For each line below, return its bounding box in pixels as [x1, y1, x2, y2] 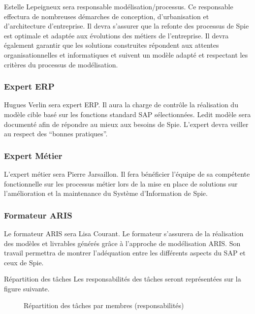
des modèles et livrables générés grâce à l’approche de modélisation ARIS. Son [4, 238, 241, 248]
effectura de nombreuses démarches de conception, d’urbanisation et [4, 11, 209, 21]
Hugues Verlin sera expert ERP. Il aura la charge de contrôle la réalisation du [4, 99, 238, 110]
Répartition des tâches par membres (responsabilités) [24, 300, 184, 310]
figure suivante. [4, 283, 50, 293]
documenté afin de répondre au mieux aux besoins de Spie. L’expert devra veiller [4, 119, 249, 129]
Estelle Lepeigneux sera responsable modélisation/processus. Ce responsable [4, 1, 233, 11]
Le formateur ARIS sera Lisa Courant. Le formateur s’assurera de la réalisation [4, 228, 244, 238]
